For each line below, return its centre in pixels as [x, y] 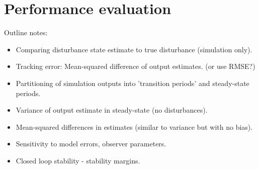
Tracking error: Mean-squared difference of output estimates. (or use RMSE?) [136, 66]
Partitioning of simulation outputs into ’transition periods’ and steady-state [133, 83]
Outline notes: [26, 32]
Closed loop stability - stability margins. [78, 160]
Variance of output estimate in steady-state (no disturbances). [112, 110]
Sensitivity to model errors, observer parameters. [91, 144]
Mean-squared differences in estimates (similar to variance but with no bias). [134, 126]
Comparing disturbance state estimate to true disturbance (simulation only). [134, 49]
